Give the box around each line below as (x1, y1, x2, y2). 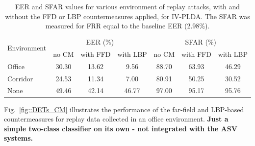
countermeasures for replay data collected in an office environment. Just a (4, 114, 229, 124)
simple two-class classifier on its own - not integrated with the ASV (4, 123, 237, 133)
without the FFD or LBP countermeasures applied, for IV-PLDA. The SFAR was (5, 11, 250, 21)
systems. (4, 133, 33, 143)
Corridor (7, 73, 33, 83)
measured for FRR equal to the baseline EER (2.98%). (45, 21, 210, 31)
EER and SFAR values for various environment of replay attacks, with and (15, 1, 240, 11)
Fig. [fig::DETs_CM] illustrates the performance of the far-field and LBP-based (4, 104, 244, 114)
